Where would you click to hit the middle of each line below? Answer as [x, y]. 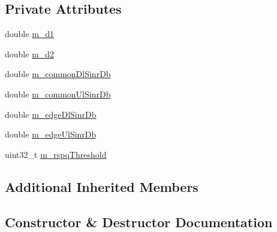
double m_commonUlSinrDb [58, 94]
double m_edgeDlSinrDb [51, 114]
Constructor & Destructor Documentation [139, 222]
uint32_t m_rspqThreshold [56, 154]
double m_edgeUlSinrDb [51, 134]
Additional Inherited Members [102, 186]
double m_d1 [30, 34]
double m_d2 [30, 54]
